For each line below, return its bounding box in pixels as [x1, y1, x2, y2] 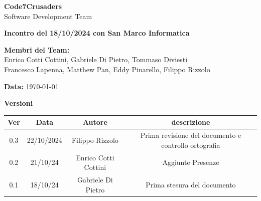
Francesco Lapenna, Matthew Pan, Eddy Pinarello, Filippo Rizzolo [4, 64, 210, 74]
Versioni [4, 98, 33, 108]
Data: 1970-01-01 [4, 81, 59, 91]
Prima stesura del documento [146, 179, 236, 189]
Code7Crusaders [4, 1, 62, 11]
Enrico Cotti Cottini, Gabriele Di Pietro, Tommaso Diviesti [4, 54, 188, 65]
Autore [82, 117, 107, 127]
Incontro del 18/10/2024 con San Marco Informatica [4, 28, 190, 38]
